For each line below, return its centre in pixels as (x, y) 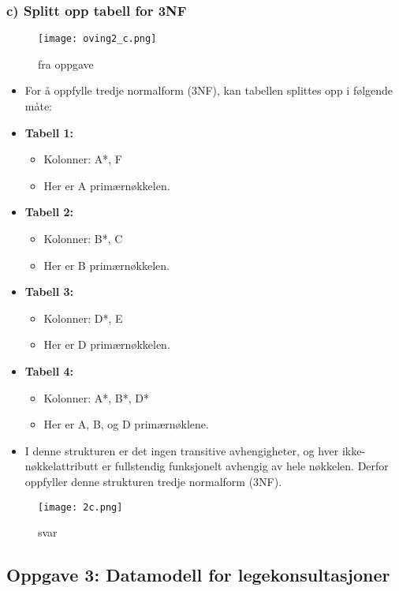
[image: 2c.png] (80, 507)
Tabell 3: (49, 292)
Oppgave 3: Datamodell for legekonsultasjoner (198, 575)
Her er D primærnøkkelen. (107, 344)
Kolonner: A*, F (83, 159)
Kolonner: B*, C (83, 239)
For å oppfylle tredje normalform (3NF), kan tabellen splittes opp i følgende (209, 90)
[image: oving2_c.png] (97, 39)
